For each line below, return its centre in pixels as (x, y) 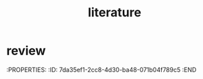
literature (115, 13)
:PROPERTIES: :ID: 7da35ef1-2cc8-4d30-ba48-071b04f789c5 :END (101, 69)
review (26, 51)
